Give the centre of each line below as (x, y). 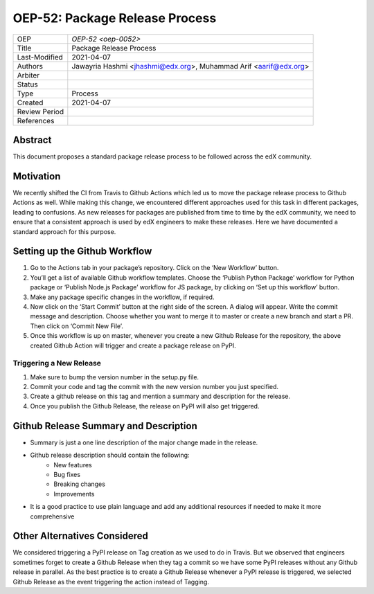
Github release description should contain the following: (110, 455)
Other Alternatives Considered (80, 536)
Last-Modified (40, 57)
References (36, 120)
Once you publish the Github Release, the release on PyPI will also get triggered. (145, 406)
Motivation (37, 176)
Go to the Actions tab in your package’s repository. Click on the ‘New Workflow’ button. (154, 268)
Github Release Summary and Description (105, 426)
